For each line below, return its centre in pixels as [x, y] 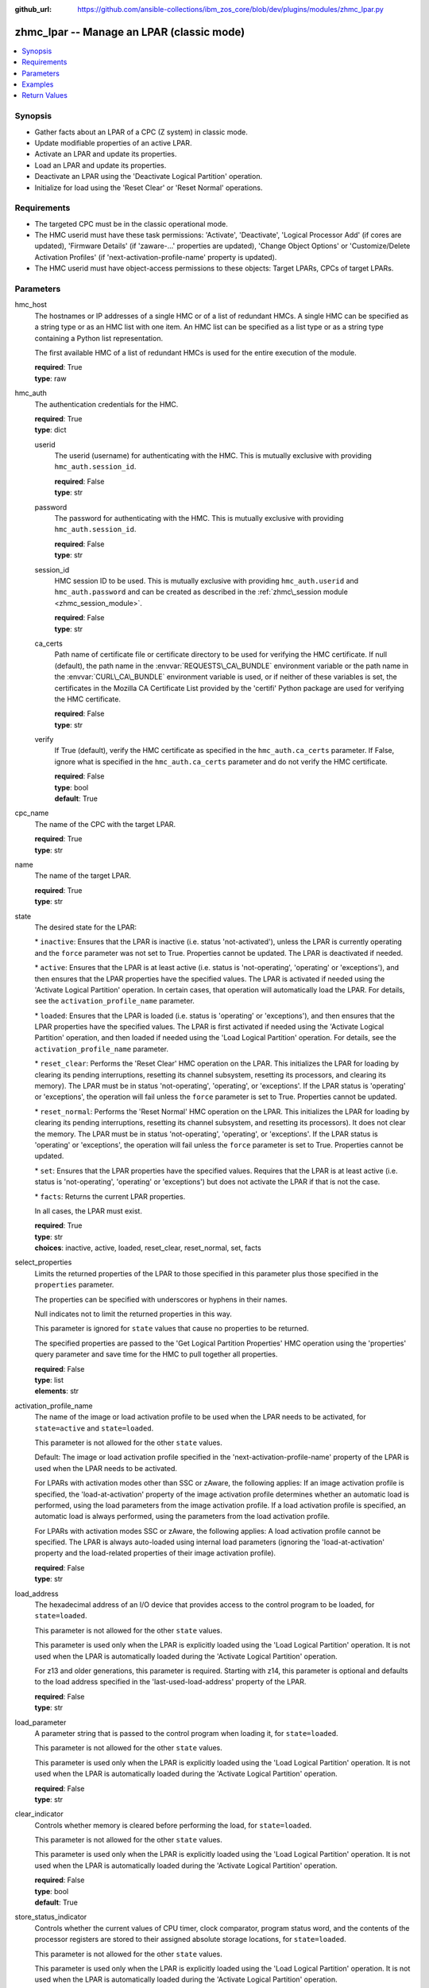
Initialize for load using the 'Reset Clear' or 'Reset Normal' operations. [149, 188]
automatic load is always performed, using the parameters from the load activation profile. [182, 1516]
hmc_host [31, 305]
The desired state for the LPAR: [85, 927]
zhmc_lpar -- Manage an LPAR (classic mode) [130, 32]
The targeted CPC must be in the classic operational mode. [131, 223]
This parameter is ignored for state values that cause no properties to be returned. [172, 1329]
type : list [49, 1380]
